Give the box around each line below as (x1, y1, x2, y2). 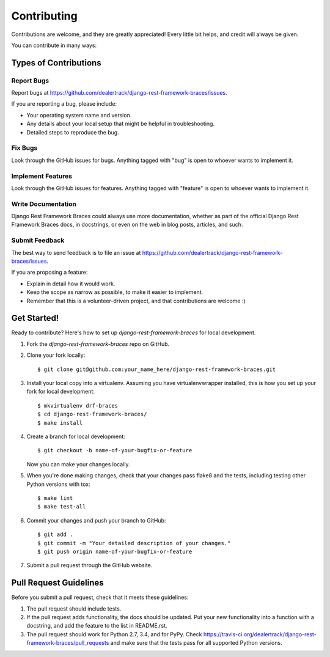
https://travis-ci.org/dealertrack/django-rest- (203, 630, 317, 638)
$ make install (37, 419, 83, 426)
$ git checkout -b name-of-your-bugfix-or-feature (37, 447, 193, 454)
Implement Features (11, 172, 73, 180)
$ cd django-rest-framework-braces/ (37, 411, 147, 418)
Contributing (11, 9, 78, 23)
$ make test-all (37, 503, 86, 510)
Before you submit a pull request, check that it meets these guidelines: (11, 593, 189, 601)
